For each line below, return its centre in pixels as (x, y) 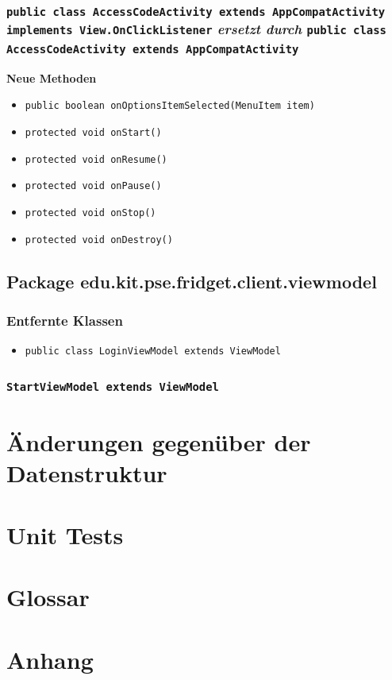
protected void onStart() (93, 133)
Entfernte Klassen (65, 320)
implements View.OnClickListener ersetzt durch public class (196, 29)
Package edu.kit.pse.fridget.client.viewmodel (192, 281)
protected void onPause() (93, 186)
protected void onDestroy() (99, 240)
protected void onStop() (90, 212)
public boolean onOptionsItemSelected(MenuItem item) (170, 106)
